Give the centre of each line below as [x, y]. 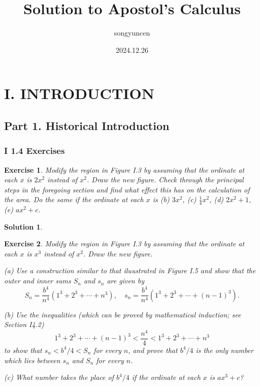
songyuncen [132, 33]
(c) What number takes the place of [59, 377]
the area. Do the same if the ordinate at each [74, 199]
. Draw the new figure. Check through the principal [165, 180]
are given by [125, 281]
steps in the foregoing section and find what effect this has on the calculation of [127, 189]
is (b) [161, 199]
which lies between [32, 360]
